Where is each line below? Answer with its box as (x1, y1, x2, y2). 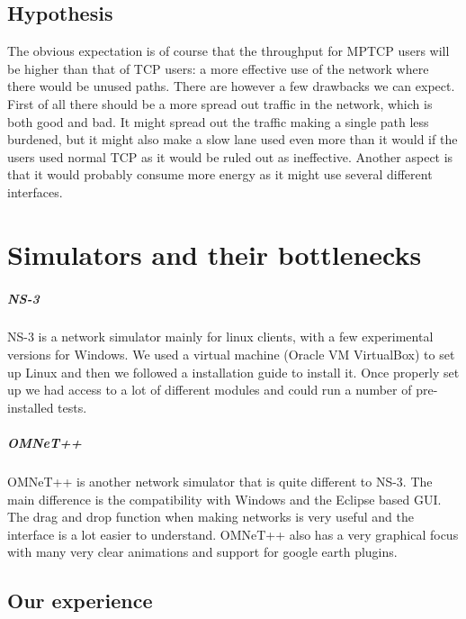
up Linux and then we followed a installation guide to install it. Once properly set (7, 362, 460, 381)
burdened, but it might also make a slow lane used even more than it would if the (7, 130, 458, 149)
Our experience (7, 587, 153, 614)
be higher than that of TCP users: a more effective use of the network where (7, 59, 429, 77)
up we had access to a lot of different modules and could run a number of (7, 380, 412, 399)
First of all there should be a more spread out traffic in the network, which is (7, 94, 433, 113)
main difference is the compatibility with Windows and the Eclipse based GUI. (7, 489, 442, 508)
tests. (58, 397, 87, 416)
